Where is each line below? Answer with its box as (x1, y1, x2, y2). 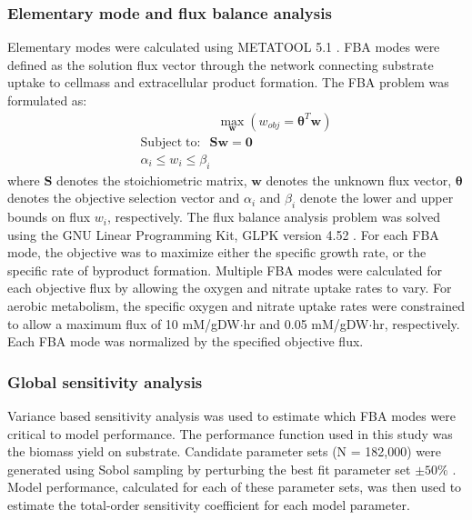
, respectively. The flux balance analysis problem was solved (106, 207, 440, 226)
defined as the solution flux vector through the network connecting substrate (7, 55, 434, 74)
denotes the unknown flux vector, (266, 170, 452, 189)
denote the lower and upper (299, 188, 454, 207)
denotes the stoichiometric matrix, (56, 170, 247, 189)
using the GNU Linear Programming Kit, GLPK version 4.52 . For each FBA (7, 225, 439, 244)
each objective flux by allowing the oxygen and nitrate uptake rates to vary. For (7, 278, 452, 297)
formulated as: (7, 91, 87, 109)
